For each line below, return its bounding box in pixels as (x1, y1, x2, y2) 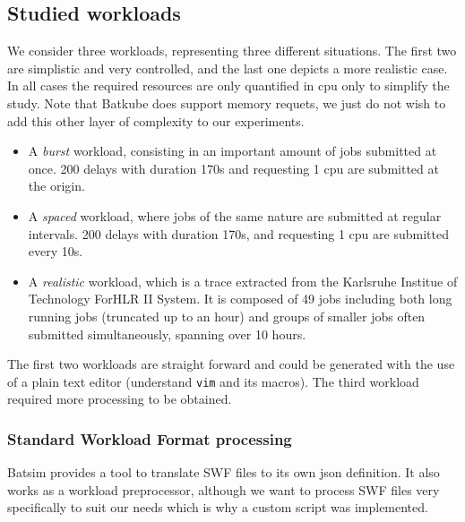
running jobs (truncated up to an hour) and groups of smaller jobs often (28, 306, 426, 325)
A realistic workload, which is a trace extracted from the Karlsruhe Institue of (28, 271, 458, 290)
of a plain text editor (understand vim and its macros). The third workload (7, 372, 419, 390)
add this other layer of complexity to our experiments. (7, 111, 305, 130)
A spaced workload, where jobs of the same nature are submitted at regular (28, 206, 442, 225)
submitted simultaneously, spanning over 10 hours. (28, 324, 306, 343)
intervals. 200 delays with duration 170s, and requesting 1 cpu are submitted (28, 224, 449, 243)
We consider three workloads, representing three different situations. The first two (7, 41, 457, 60)
